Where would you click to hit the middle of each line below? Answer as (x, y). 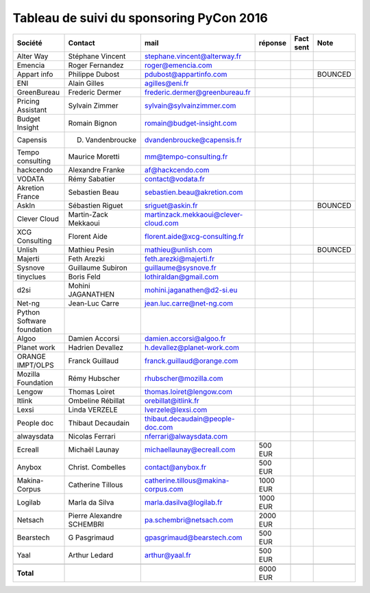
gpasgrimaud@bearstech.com (193, 537)
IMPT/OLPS (35, 365)
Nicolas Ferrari (92, 436)
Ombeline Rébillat (96, 400)
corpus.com (164, 489)
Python (28, 312)
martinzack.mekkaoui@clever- (194, 214)
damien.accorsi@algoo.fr (185, 338)
